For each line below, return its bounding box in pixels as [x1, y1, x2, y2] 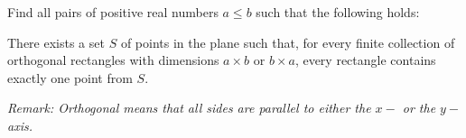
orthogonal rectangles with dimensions [7, 51, 219, 69]
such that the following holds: [256, 3, 420, 21]
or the [402, 98, 436, 117]
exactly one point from [7, 68, 133, 87]
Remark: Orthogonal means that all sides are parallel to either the [7, 98, 371, 117]
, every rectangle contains [294, 51, 436, 69]
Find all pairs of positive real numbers [7, 3, 219, 21]
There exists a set [7, 32, 105, 51]
